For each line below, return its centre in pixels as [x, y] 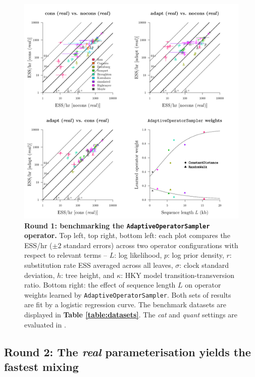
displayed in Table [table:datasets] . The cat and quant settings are [131, 315]
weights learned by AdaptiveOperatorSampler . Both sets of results [128, 294]
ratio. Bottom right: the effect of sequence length [100, 285]
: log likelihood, [138, 255]
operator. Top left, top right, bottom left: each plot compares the [127, 235]
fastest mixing [41, 367]
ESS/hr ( [38, 245]
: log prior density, [196, 255]
